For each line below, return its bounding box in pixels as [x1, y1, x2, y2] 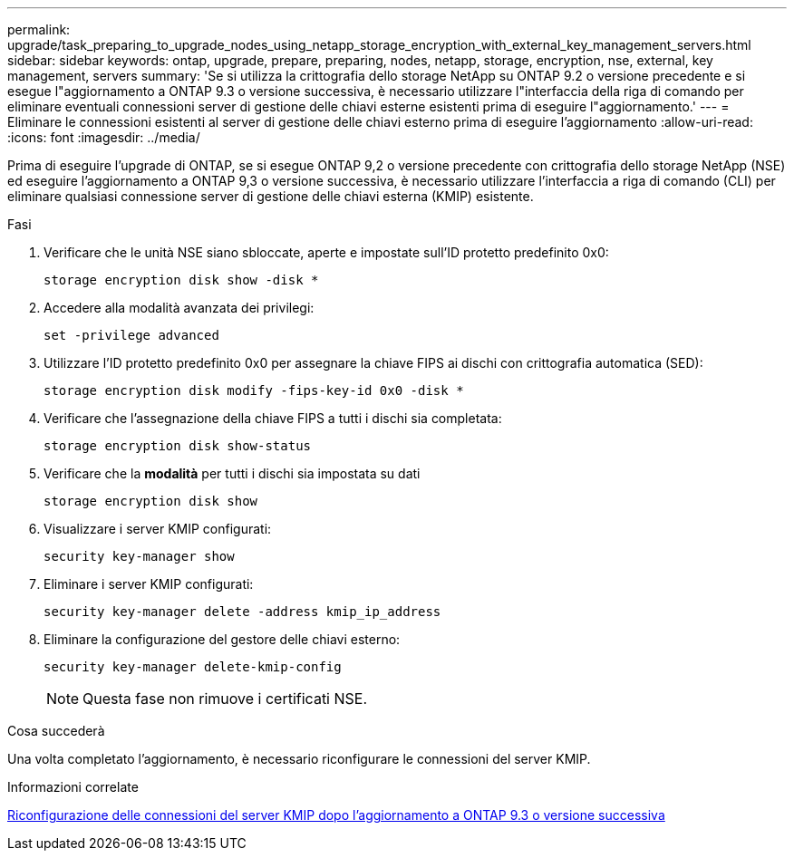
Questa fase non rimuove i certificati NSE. [82, 689, 368, 708]
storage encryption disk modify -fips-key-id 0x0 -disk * [44, 383, 464, 398]
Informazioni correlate [7, 779, 139, 795]
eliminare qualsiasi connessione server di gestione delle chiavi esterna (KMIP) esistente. [7, 188, 534, 204]
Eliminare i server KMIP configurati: [44, 576, 254, 592]
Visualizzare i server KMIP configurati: [44, 521, 272, 536]
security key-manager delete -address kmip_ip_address [44, 604, 441, 619]
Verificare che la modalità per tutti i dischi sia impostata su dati [44, 466, 421, 481]
